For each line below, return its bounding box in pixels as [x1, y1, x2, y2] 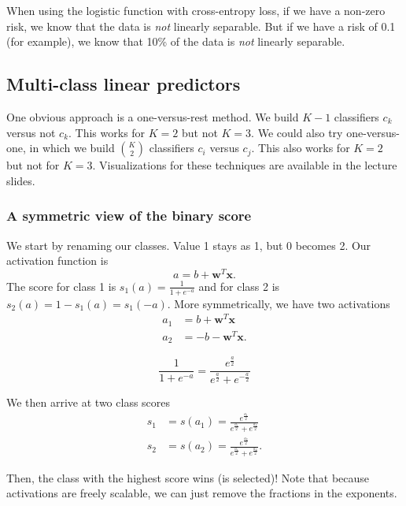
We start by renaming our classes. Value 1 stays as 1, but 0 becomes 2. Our [6, 236, 371, 253]
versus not [6, 124, 56, 140]
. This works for [68, 124, 146, 140]
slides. [6, 172, 35, 188]
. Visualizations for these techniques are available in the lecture [92, 157, 397, 173]
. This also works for [251, 140, 350, 156]
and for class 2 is [198, 277, 280, 294]
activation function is [6, 252, 109, 269]
